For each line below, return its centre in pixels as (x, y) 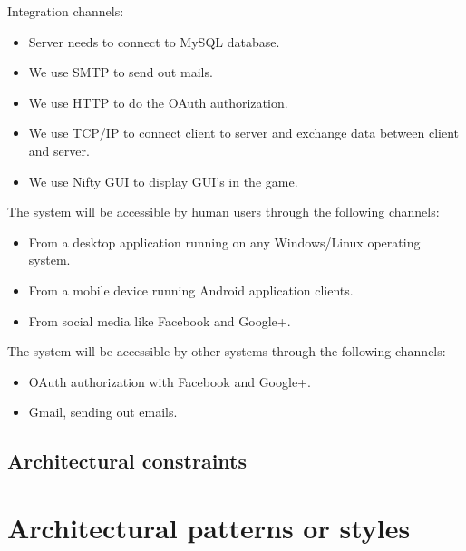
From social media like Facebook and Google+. (160, 320)
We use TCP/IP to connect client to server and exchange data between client (244, 133)
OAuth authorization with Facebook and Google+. (170, 381)
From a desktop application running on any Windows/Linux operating (224, 242)
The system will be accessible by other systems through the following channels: (227, 351)
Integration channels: (66, 11)
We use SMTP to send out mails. (121, 72)
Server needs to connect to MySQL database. (154, 41)
